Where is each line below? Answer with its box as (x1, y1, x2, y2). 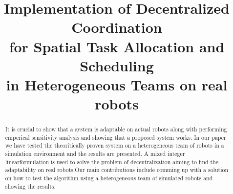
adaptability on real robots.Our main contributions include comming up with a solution (5, 166, 229, 174)
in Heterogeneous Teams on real (6, 74, 228, 94)
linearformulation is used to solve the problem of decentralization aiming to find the (5, 157, 219, 166)
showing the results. (5, 182, 56, 190)
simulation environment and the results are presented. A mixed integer (5, 150, 185, 158)
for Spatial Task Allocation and (9, 36, 225, 56)
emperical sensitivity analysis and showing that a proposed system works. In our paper (5, 133, 226, 141)
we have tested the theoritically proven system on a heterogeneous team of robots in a (5, 141, 224, 150)
